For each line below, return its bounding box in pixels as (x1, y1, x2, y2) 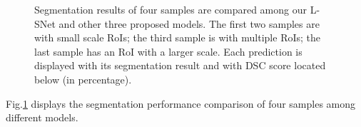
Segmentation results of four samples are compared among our (34, 2, 307, 16)
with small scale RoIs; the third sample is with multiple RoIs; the (34, 30, 321, 45)
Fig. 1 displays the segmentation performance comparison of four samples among (6, 96, 356, 111)
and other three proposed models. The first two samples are (59, 16, 320, 31)
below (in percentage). (34, 71, 132, 86)
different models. (6, 110, 78, 125)
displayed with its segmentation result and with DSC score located (34, 58, 326, 73)
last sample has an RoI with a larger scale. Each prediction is (34, 44, 302, 59)
